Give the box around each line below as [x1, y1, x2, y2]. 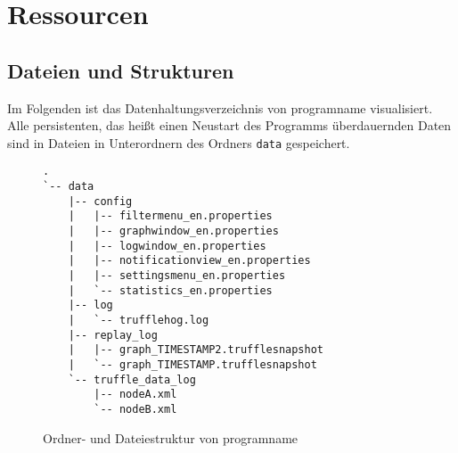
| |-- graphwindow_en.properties [68, 225, 279, 238]
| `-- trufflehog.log [68, 313, 209, 326]
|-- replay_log [68, 328, 158, 342]
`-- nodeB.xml [94, 402, 177, 416]
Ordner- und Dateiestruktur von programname [43, 428, 299, 447]
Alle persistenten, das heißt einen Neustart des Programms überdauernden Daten [7, 116, 452, 135]
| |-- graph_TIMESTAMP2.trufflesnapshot [68, 343, 323, 357]
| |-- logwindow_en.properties [68, 239, 266, 252]
